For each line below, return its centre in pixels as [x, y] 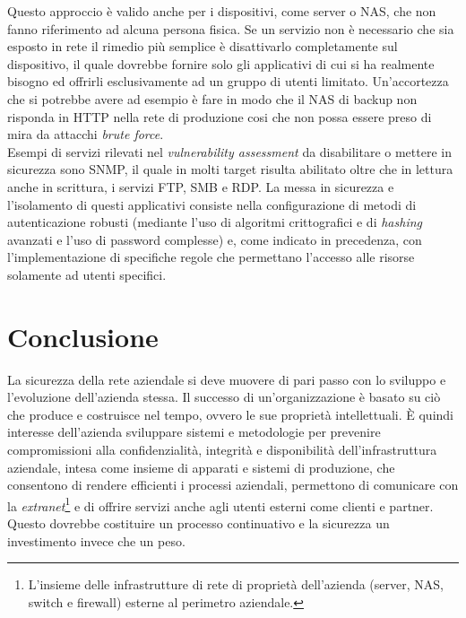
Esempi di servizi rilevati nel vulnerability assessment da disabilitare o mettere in [229, 151]
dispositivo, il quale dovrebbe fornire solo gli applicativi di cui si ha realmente [221, 63]
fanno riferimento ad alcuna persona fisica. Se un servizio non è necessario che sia [231, 28]
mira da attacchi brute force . [86, 134]
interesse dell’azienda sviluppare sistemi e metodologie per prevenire [194, 432]
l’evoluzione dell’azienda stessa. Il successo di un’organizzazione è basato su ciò [224, 397]
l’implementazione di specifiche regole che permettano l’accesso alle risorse [211, 257]
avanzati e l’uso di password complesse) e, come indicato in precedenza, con [215, 239]
